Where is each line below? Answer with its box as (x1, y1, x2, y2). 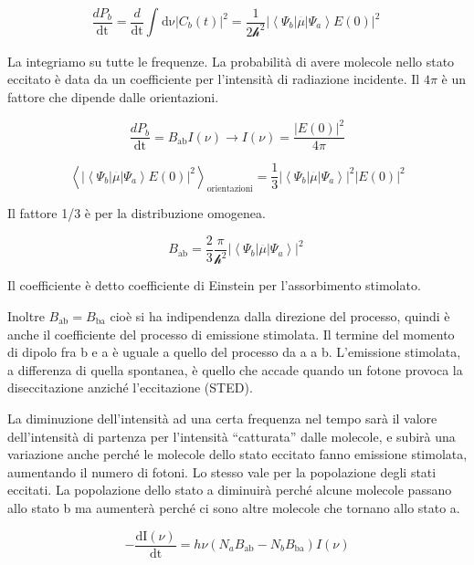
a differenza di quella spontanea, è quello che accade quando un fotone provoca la (7, 360, 463, 379)
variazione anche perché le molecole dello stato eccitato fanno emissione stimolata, (7, 445, 468, 464)
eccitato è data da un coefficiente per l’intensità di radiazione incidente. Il (7, 69, 420, 89)
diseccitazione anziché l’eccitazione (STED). (7, 378, 253, 397)
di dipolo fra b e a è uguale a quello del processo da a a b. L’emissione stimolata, (7, 342, 461, 361)
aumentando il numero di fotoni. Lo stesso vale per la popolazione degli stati (7, 462, 437, 481)
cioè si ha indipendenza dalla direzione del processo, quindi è (110, 307, 450, 325)
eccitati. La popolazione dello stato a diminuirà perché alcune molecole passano (7, 480, 452, 499)
